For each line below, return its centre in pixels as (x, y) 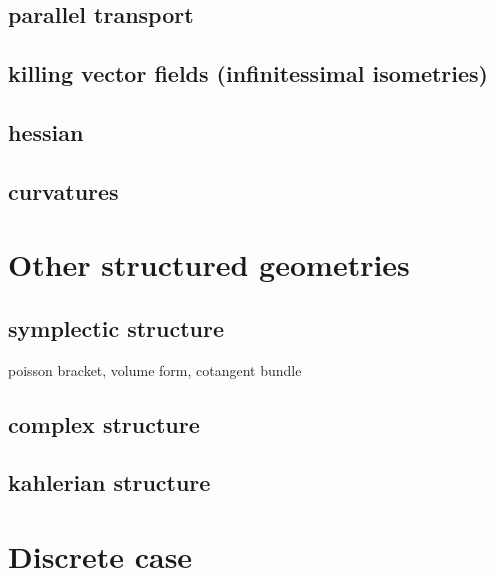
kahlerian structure (109, 482)
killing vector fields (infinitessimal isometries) (248, 73)
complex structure (104, 423)
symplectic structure (116, 327)
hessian (46, 131)
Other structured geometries (209, 264)
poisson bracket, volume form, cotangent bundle (155, 369)
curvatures (63, 190)
